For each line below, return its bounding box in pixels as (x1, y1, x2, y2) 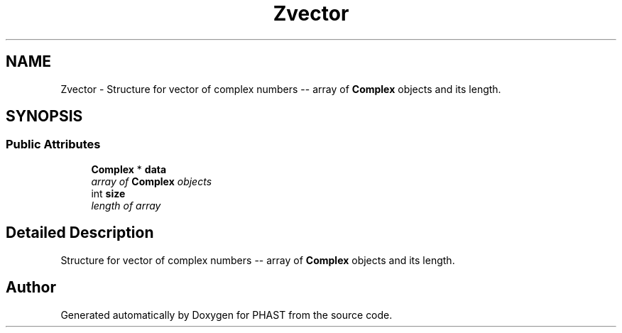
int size (91, 187, 126, 200)
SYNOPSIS (6, 107, 83, 126)
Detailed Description (6, 224, 154, 242)
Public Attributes (6, 137, 101, 152)
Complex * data (91, 163, 167, 175)
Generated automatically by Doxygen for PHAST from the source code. (60, 308, 393, 321)
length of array (91, 199, 161, 212)
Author (6, 278, 56, 297)
